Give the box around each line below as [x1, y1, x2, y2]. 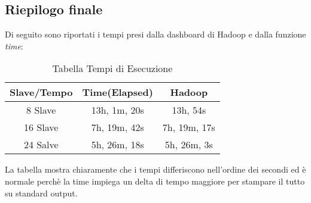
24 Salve [23, 138, 59, 152]
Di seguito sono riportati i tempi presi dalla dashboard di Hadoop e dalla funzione [5, 28, 306, 40]
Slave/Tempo [10, 85, 73, 99]
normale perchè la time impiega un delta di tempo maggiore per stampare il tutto [5, 174, 305, 187]
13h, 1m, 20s [91, 103, 144, 117]
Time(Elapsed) [82, 85, 153, 99]
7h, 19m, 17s [162, 120, 215, 135]
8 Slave [26, 103, 56, 117]
